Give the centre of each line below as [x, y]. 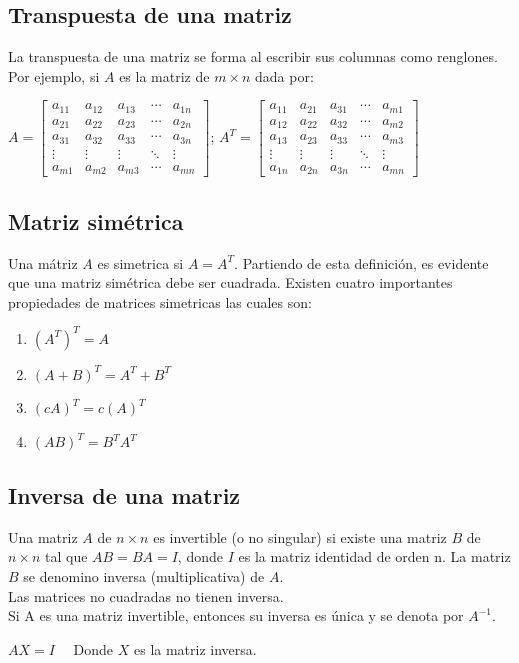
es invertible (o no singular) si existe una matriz [300, 536]
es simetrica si [140, 262]
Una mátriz [43, 262]
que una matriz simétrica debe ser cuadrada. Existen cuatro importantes [230, 282]
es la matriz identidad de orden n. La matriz [374, 556]
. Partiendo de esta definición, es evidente [361, 262]
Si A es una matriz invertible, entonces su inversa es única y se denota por [236, 615]
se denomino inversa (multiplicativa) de [144, 576]
